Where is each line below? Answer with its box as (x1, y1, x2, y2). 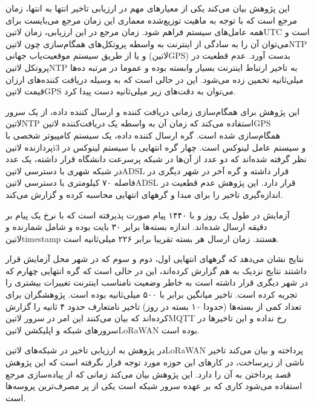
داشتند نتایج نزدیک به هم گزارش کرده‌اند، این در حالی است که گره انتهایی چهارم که (5, 264, 307, 277)
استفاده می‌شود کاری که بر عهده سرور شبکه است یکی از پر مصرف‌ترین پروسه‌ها (5, 379, 303, 392)
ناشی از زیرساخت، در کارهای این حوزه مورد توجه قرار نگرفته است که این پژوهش (5, 356, 304, 368)
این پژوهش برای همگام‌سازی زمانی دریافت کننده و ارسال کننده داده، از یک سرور (5, 105, 300, 117)
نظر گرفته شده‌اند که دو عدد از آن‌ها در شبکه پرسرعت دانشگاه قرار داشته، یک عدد (5, 152, 307, 165)
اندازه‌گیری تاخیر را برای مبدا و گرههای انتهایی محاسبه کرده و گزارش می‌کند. (5, 188, 283, 200)
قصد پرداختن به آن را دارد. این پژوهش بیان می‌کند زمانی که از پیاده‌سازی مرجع (5, 367, 292, 380)
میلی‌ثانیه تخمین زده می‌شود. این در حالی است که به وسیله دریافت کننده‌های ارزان (5, 73, 304, 85)
